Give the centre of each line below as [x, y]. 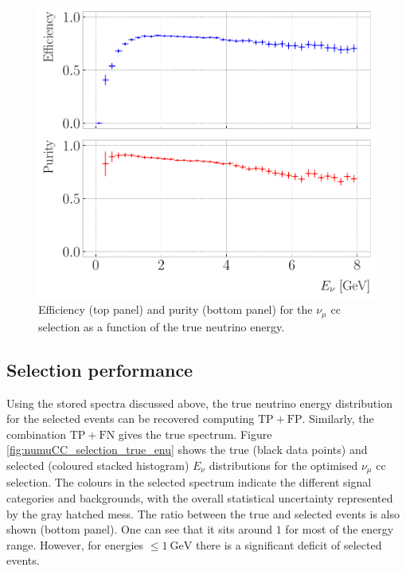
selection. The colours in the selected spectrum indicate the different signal [189, 482]
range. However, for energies [75, 544]
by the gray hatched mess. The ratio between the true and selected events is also [203, 513]
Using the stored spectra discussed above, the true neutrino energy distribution [199, 403]
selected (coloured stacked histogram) [98, 465]
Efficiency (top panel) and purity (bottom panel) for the [176, 309]
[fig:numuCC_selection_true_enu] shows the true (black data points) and [187, 450]
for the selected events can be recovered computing [131, 418]
